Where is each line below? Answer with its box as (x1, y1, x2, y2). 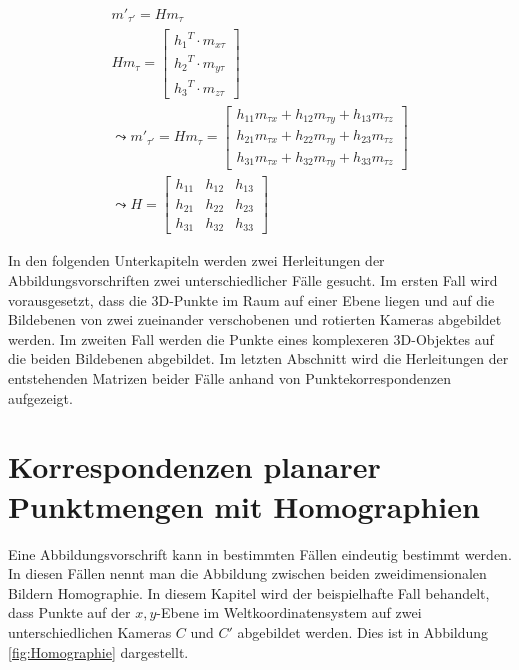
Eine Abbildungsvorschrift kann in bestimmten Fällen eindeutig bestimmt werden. (8, 543, 512, 564)
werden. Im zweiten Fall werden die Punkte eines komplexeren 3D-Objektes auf (8, 328, 494, 349)
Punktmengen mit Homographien (8, 485, 480, 526)
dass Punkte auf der (8, 602, 131, 623)
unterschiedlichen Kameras (8, 621, 172, 642)
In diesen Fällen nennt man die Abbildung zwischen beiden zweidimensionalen (8, 563, 487, 584)
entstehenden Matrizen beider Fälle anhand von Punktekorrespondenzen (8, 368, 452, 389)
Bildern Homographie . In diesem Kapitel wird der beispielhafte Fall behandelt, (8, 582, 490, 603)
